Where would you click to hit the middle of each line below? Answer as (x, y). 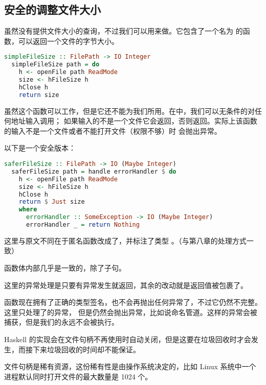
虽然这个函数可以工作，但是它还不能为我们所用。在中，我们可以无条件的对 (129, 111)
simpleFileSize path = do (56, 65)
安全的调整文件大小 (52, 9)
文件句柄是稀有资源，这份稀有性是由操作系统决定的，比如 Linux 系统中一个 (130, 366)
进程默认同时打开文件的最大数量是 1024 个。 (78, 376)
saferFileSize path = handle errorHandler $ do (94, 171)
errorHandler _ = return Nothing (83, 225)
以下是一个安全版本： (40, 148)
